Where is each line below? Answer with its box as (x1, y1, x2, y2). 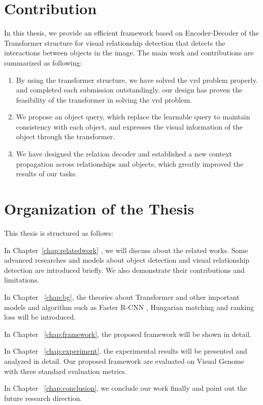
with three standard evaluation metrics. (4, 365, 127, 376)
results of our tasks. (16, 168, 77, 179)
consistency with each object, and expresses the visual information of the (16, 121, 243, 132)
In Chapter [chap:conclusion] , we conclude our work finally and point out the (4, 383, 247, 393)
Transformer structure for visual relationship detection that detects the (4, 37, 225, 48)
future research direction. (4, 392, 82, 403)
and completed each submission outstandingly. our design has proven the (16, 84, 243, 95)
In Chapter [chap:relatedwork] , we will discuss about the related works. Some (4, 244, 248, 255)
